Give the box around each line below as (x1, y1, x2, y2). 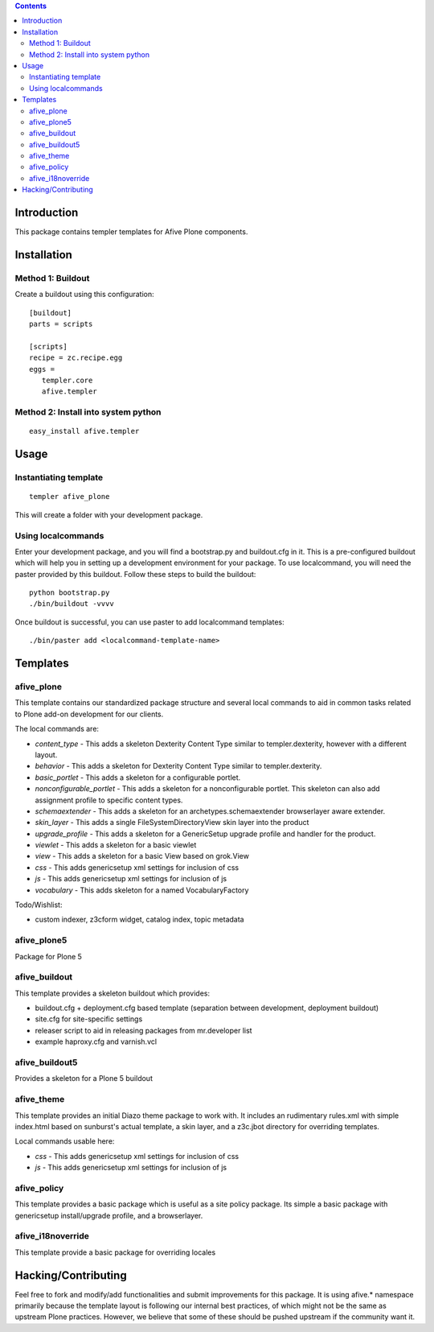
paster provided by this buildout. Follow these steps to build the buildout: (14, 569, 256, 579)
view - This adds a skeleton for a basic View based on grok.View (35, 852, 249, 861)
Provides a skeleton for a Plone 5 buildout (14, 1074, 153, 1083)
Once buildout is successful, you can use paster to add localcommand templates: (14, 617, 285, 627)
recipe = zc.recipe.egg (29, 353, 123, 362)
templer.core (41, 376, 93, 386)
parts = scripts (29, 320, 93, 329)
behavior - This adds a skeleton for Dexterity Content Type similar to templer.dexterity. (35, 761, 322, 771)
